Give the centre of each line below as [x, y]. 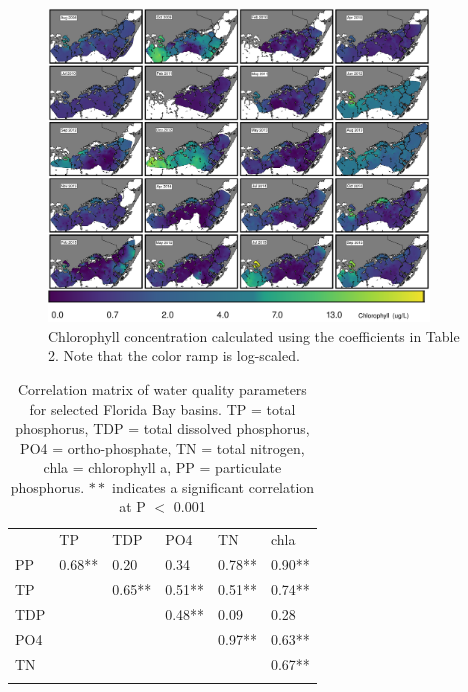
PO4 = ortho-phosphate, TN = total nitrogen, [162, 447]
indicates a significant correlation [213, 486]
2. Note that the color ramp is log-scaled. [174, 355]
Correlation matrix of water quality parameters [162, 388]
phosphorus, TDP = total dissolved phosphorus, [162, 428]
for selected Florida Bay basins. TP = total [162, 408]
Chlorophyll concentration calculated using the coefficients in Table [254, 335]
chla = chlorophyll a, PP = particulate [162, 467]
